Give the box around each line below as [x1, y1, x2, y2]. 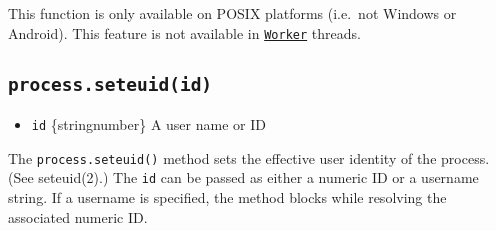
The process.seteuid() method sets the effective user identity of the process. [8, 147, 490, 168]
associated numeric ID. [8, 206, 148, 227]
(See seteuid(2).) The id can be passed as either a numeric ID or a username [8, 167, 479, 188]
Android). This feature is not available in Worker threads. [8, 22, 361, 43]
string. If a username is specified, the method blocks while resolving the [8, 187, 447, 207]
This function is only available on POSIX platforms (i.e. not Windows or [8, 3, 457, 23]
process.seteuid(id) [8, 73, 213, 95]
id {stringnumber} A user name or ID [31, 114, 266, 135]
